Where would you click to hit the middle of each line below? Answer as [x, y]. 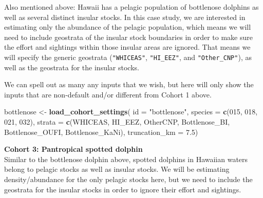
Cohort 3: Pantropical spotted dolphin [73, 149]
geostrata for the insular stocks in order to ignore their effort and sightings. [123, 189]
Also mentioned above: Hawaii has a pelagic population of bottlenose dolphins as [131, 7]
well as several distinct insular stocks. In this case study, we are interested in [125, 17]
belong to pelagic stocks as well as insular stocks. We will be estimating [117, 169]
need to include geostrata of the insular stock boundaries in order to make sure [129, 37]
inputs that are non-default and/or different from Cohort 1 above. [108, 94]
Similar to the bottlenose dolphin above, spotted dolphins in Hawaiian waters [126, 159]
